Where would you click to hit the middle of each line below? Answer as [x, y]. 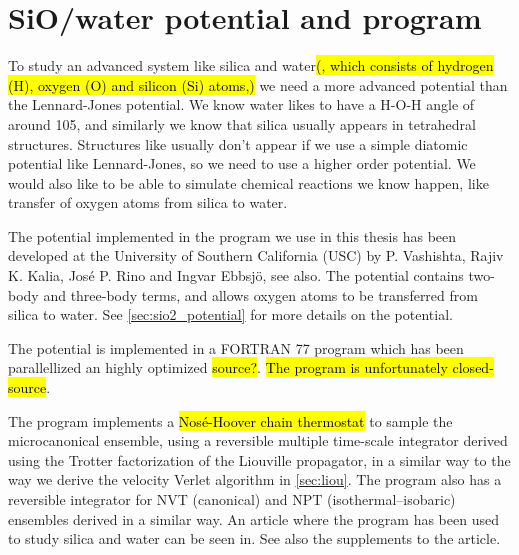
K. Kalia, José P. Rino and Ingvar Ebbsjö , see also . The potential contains [236, 275]
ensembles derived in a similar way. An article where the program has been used [253, 518]
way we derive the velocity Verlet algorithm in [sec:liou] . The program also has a [255, 479]
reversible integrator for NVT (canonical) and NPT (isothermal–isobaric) [232, 499]
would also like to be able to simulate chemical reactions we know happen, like [248, 182]
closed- [473, 367]
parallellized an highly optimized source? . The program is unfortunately [228, 367]
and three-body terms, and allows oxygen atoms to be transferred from [260, 294]
